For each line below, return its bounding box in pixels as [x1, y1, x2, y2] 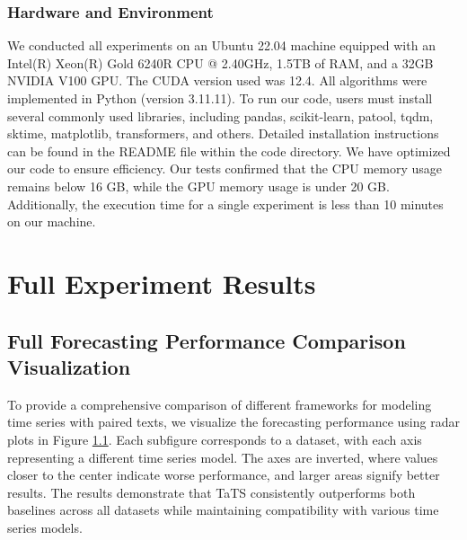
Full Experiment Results [7, 264, 316, 301]
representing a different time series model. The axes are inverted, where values [7, 447, 438, 466]
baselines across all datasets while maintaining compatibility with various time [7, 500, 439, 519]
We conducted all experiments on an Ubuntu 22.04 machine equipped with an [7, 36, 436, 55]
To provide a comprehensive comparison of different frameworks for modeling [7, 394, 432, 413]
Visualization [7, 352, 131, 380]
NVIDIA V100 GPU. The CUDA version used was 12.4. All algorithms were [7, 71, 427, 90]
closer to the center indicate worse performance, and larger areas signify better [7, 465, 440, 484]
